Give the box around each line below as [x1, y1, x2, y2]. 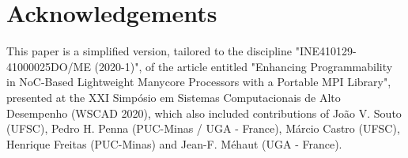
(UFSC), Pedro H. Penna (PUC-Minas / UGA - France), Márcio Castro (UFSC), [6, 120, 400, 137]
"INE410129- [295, 43, 357, 59]
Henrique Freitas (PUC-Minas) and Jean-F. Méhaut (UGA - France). [6, 135, 342, 152]
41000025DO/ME [6, 58, 91, 74]
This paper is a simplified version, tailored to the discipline [6, 43, 293, 59]
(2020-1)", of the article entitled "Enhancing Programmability [94, 58, 393, 74]
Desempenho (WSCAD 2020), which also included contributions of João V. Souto [6, 104, 402, 121]
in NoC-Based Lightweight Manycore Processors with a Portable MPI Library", [6, 73, 391, 90]
